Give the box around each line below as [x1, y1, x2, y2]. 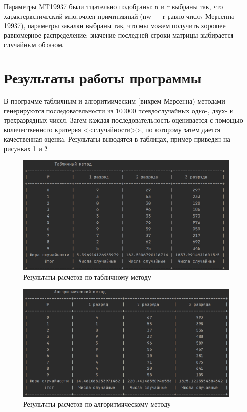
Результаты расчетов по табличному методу [23, 272, 151, 282]
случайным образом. [4, 39, 64, 49]
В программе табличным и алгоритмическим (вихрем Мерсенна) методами [4, 96, 225, 106]
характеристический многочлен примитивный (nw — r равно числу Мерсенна [4, 11, 234, 21]
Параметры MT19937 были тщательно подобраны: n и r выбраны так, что [4, 1, 223, 11]
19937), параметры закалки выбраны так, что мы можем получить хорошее [4, 20, 226, 31]
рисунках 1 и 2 [4, 143, 48, 154]
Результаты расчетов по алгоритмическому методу [23, 398, 171, 409]
